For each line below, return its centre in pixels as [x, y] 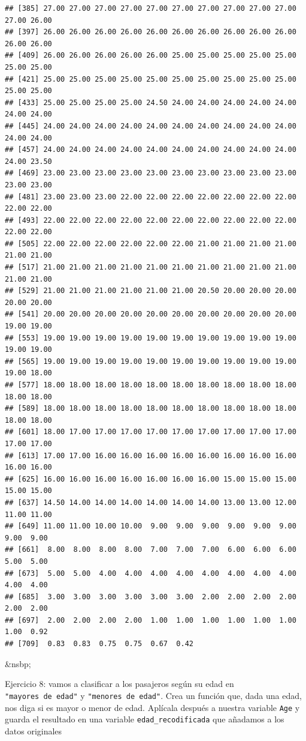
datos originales [34, 730]
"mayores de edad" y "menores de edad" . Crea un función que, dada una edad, [153, 695]
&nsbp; [18, 663]
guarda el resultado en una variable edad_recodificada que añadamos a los [145, 719]
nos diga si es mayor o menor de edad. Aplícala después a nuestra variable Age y [152, 707]
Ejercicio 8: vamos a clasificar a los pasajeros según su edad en [119, 684]
